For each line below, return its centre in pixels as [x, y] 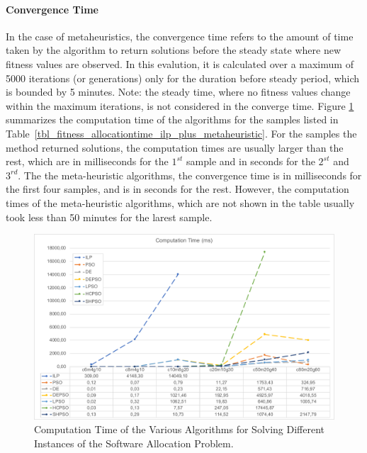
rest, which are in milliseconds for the [87, 161]
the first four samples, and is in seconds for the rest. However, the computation [177, 189]
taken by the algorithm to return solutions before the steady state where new [173, 50]
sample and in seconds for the [251, 161]
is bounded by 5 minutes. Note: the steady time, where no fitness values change [178, 92]
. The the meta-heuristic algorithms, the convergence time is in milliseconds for [190, 175]
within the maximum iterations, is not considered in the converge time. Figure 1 [180, 105]
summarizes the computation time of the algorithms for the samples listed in [172, 119]
